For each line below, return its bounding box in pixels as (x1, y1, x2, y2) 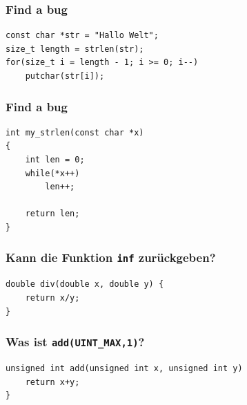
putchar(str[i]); (25, 71, 105, 81)
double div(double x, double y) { (6, 279, 164, 290)
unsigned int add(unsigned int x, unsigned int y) (6, 363, 243, 373)
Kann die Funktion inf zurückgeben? (6, 249, 216, 266)
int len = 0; (25, 155, 85, 164)
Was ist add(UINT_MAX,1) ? (6, 333, 145, 350)
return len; (25, 209, 80, 219)
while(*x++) (25, 168, 80, 178)
